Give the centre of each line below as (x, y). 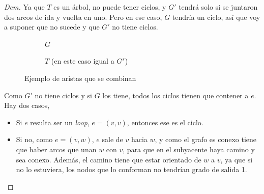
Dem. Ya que (24, 7)
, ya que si (237, 159)
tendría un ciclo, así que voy (216, 17)
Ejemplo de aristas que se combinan (80, 78)
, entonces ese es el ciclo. (165, 122)
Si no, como (34, 139)
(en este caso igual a (83, 61)
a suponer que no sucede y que (52, 27)
